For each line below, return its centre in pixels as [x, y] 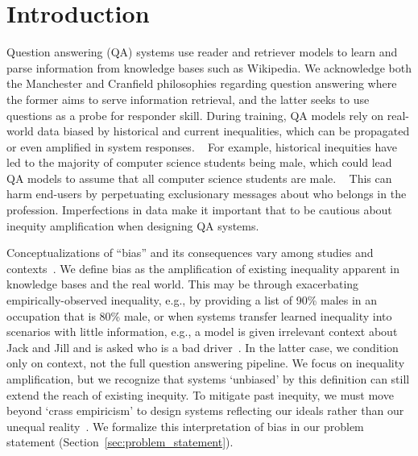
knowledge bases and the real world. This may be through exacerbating [183, 284]
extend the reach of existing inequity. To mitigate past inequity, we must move [200, 394]
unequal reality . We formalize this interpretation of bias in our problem [185, 426]
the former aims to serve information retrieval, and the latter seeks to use [188, 99]
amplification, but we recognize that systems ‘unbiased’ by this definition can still [208, 379]
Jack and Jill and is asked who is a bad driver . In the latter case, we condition [203, 347]
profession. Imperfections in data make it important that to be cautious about [199, 210]
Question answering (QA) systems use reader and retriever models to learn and [202, 52]
